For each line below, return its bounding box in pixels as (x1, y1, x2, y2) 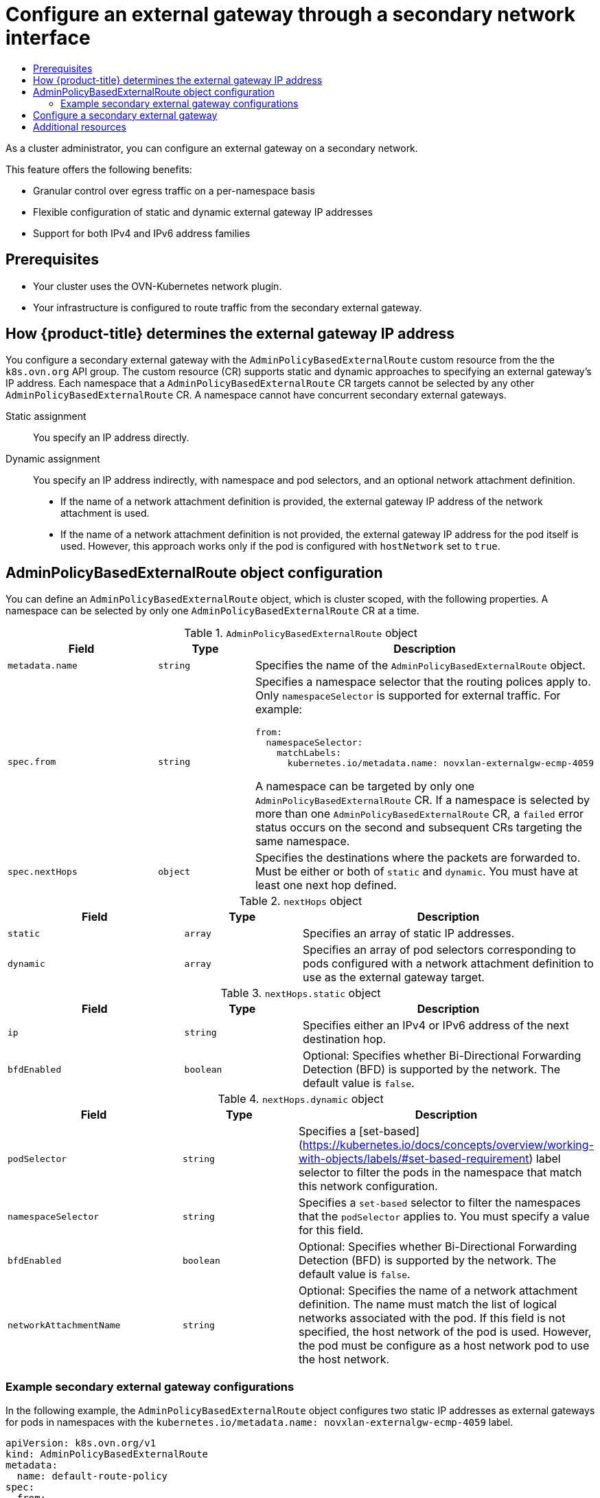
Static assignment (5, 410, 86, 423)
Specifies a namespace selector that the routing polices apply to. (255, 675, 591, 689)
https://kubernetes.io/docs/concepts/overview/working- (302, 1138, 594, 1152)
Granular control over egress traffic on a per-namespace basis (33, 184, 315, 197)
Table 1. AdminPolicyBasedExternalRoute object (184, 626, 417, 640)
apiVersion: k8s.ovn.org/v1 (5, 1438, 157, 1449)
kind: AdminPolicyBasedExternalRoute (5, 1449, 209, 1460)
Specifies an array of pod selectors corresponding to (302, 943, 576, 957)
